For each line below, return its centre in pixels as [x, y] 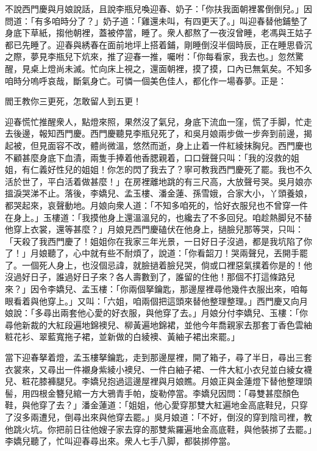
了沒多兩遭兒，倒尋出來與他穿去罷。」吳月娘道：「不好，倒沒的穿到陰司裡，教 [158, 417]
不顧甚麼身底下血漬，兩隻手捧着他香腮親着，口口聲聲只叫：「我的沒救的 [148, 157]
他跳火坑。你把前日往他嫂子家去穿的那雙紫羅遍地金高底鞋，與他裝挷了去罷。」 [158, 429]
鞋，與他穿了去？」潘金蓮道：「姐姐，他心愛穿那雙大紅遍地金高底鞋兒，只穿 [156, 405]
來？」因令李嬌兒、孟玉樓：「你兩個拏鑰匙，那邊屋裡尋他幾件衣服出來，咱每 [156, 289]
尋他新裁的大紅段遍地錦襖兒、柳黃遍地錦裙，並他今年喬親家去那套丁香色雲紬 [158, 324]
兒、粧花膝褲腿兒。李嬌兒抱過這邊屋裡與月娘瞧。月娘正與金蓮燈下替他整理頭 [158, 381]
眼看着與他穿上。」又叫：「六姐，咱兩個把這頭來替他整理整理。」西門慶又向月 [156, 301]
